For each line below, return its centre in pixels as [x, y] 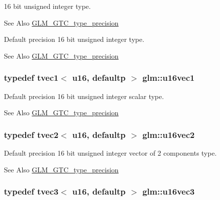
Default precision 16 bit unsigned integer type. [74, 39]
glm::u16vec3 [168, 191]
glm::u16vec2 [168, 134]
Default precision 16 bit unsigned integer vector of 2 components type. [110, 153]
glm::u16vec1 [168, 78]
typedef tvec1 [31, 78]
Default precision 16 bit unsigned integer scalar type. [84, 96]
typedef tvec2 [31, 134]
